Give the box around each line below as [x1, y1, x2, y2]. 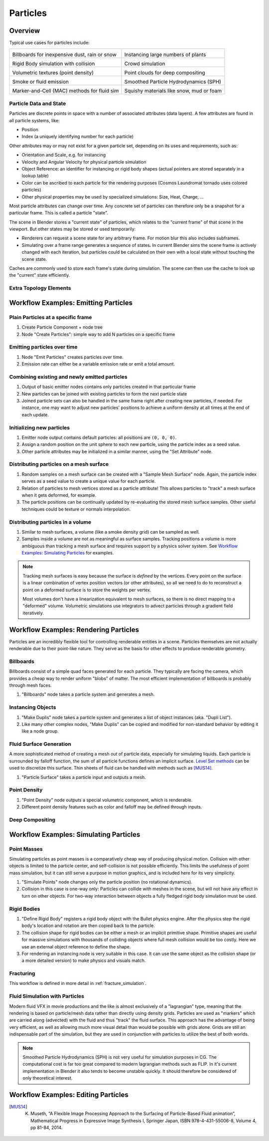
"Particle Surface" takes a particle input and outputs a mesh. [21, 774, 146, 780]
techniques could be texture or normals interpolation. [21, 506, 131, 512]
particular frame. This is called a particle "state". [9, 210, 109, 216]
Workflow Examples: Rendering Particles [9, 625, 139, 634]
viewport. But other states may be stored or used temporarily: [9, 226, 136, 232]
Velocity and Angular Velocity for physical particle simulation [21, 159, 146, 165]
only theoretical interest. [22, 1075, 73, 1081]
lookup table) [21, 173, 49, 179]
